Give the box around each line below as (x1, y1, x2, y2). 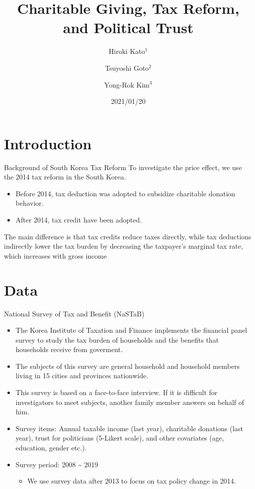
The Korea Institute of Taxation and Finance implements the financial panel (15, 325, 247, 335)
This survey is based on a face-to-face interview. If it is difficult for (15, 387, 218, 398)
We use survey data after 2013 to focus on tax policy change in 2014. (27, 476, 236, 486)
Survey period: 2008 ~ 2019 (15, 459, 98, 469)
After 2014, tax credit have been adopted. (15, 215, 142, 224)
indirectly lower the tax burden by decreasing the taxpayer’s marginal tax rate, (4, 241, 243, 251)
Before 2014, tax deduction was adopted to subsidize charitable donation (15, 188, 235, 198)
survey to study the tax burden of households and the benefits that (15, 334, 219, 345)
